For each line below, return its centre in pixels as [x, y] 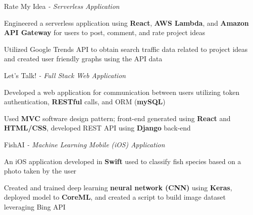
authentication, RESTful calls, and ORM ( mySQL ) [85, 102]
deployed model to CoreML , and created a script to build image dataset [115, 197]
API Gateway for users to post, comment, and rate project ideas [105, 32]
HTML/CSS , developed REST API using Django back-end [97, 128]
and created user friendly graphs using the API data [83, 59]
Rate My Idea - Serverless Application [62, 6]
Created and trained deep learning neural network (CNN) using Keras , [118, 187]
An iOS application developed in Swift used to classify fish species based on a [123, 161]
